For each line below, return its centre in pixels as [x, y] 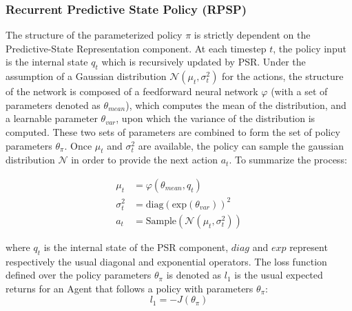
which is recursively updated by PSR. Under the [204, 62]
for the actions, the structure [283, 76]
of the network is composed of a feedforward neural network [132, 91]
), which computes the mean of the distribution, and [236, 104]
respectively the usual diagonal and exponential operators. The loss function [166, 261]
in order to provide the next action [145, 160]
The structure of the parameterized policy [94, 35]
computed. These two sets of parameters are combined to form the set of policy [173, 131]
